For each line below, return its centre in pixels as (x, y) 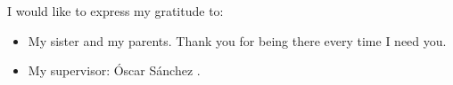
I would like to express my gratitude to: (115, 11)
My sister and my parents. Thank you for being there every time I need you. (237, 40)
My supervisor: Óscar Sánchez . (114, 70)
